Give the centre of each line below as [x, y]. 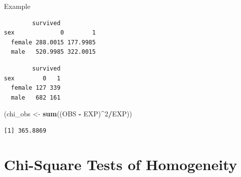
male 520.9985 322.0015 [53, 52]
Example [17, 6]
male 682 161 [36, 97]
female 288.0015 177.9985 [53, 42]
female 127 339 [36, 88]
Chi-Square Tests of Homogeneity [121, 164]
